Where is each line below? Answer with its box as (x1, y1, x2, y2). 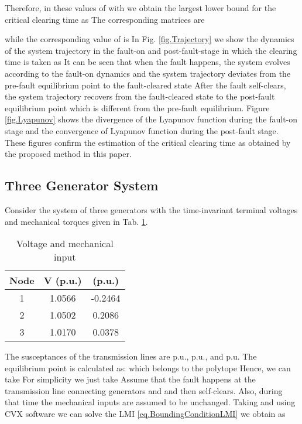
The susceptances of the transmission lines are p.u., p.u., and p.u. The (5, 350, 257, 363)
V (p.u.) (43, 273, 82, 288)
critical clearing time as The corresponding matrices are (5, 13, 205, 25)
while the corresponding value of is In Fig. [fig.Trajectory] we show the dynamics (5, 33, 294, 45)
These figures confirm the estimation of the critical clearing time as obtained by (5, 136, 291, 148)
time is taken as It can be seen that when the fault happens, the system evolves (5, 56, 290, 68)
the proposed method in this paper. (5, 148, 132, 160)
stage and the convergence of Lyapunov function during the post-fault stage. (5, 124, 279, 136)
